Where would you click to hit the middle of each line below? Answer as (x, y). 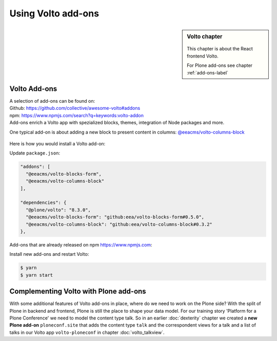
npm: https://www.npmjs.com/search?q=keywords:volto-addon (76, 115)
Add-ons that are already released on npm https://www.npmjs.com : (81, 244)
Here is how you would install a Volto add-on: (57, 144)
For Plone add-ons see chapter (220, 65)
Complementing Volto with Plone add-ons (78, 291)
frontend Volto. (203, 56)
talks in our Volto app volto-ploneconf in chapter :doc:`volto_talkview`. (87, 332)
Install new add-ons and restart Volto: (49, 254)
